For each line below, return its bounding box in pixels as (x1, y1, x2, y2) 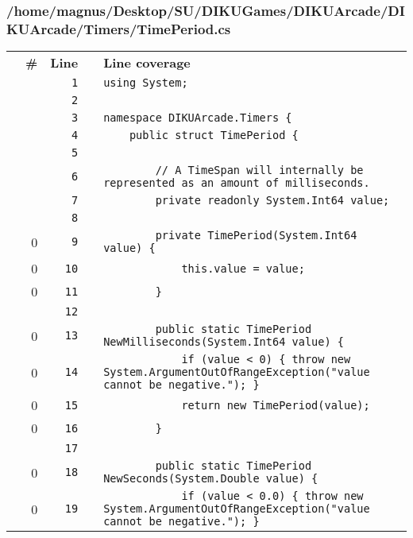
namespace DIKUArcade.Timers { (103, 111, 292, 125)
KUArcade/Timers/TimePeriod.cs (6, 18, 231, 38)
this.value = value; (181, 261, 305, 275)
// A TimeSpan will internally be (155, 164, 364, 177)
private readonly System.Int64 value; (155, 194, 390, 207)
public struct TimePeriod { (129, 129, 299, 142)
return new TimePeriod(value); (181, 398, 370, 412)
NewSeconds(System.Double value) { (103, 472, 318, 486)
